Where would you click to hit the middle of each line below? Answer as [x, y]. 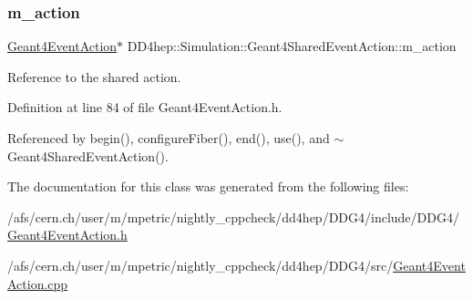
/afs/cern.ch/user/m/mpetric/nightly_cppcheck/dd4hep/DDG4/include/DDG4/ [233, 217]
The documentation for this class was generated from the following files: [208, 186]
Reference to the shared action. [94, 76]
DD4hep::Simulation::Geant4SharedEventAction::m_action [292, 46]
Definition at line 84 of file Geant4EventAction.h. [145, 107]
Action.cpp [38, 283]
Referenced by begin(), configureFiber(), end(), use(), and [169, 138]
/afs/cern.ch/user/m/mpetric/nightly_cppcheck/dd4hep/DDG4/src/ [201, 265]
